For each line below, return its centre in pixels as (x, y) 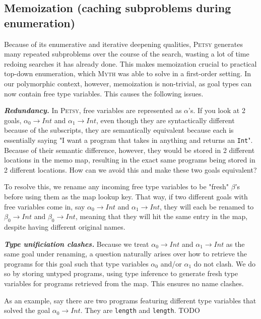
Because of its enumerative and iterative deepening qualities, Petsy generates (123, 44)
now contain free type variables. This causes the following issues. (104, 93)
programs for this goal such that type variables (76, 263)
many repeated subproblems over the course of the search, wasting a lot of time (127, 54)
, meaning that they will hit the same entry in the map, (161, 216)
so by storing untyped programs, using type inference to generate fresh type (121, 273)
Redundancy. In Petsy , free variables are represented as (93, 110)
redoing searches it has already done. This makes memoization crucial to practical (130, 63)
